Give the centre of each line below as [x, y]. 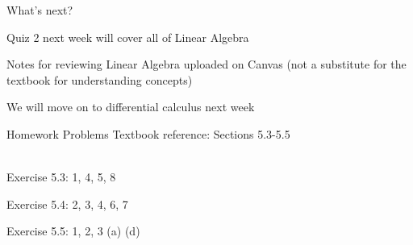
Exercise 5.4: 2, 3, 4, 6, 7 [67, 203]
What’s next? [40, 10]
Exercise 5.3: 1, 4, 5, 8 [61, 177]
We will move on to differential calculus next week [131, 107]
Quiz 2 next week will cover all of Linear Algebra [128, 37]
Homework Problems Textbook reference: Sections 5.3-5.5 [148, 133]
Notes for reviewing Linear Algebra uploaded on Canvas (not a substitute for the [206, 64]
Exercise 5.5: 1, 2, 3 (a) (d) [73, 231]
